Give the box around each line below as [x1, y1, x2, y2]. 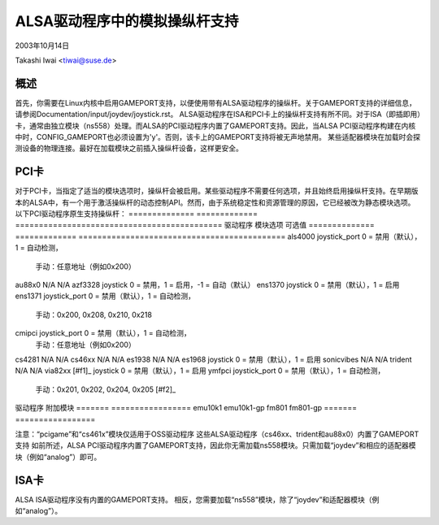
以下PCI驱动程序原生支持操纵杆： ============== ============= [15, 209, 258, 219]
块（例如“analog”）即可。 [15, 452, 102, 462]
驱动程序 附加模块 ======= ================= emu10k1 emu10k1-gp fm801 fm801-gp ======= [15, 403, 358, 413]
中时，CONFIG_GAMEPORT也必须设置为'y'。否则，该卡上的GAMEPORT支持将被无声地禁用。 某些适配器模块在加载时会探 [15, 132, 421, 142]
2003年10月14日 [15, 41, 70, 50]
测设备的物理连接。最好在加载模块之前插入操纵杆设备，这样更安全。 [15, 143, 243, 154]
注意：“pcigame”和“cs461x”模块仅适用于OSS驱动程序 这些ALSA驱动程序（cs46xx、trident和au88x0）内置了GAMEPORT [15, 429, 419, 439]
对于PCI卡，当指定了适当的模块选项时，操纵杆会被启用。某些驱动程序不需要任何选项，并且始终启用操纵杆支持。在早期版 [15, 186, 419, 196]
